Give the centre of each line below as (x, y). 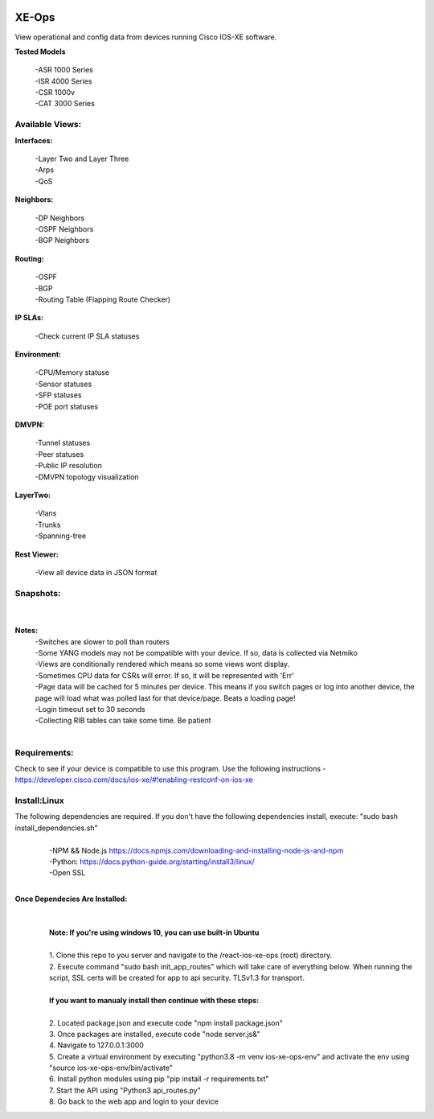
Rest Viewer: (37, 554)
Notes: (27, 631)
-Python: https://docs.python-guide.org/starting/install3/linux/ (152, 862)
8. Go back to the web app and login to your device (134, 1101)
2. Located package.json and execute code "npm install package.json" (166, 1022)
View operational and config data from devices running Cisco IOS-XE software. (146, 37)
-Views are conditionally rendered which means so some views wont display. (162, 664)
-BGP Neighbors (62, 241)
